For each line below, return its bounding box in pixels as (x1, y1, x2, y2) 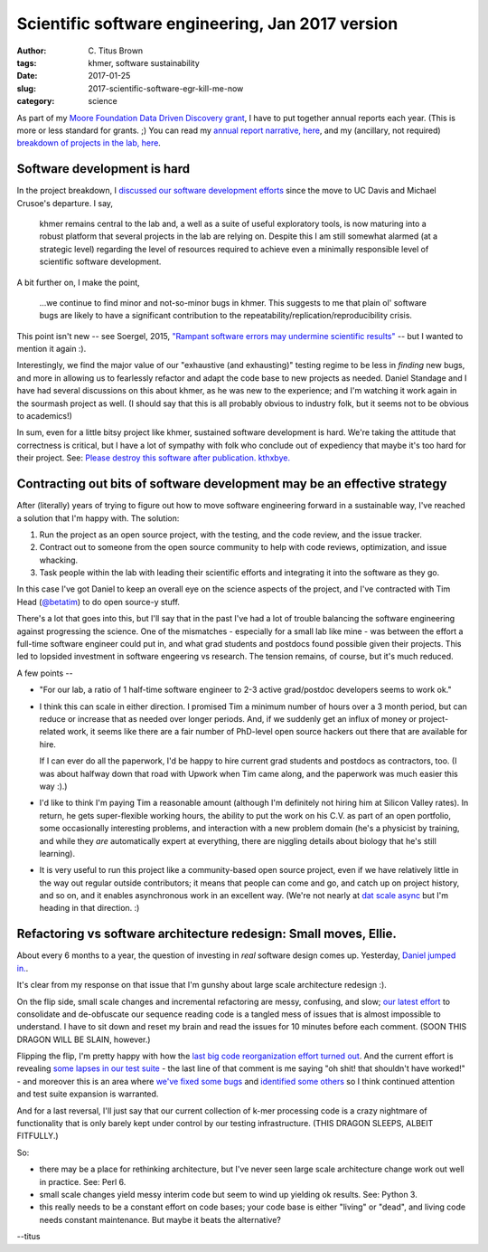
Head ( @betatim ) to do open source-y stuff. (16, 596, 181, 607)
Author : (16, 45, 47, 56)
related (39, 726, 66, 737)
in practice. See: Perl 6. (39, 1176, 127, 1187)
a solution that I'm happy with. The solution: (16, 512, 180, 524)
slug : (16, 82, 36, 94)
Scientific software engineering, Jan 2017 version (16, 14, 399, 33)
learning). (39, 848, 76, 858)
